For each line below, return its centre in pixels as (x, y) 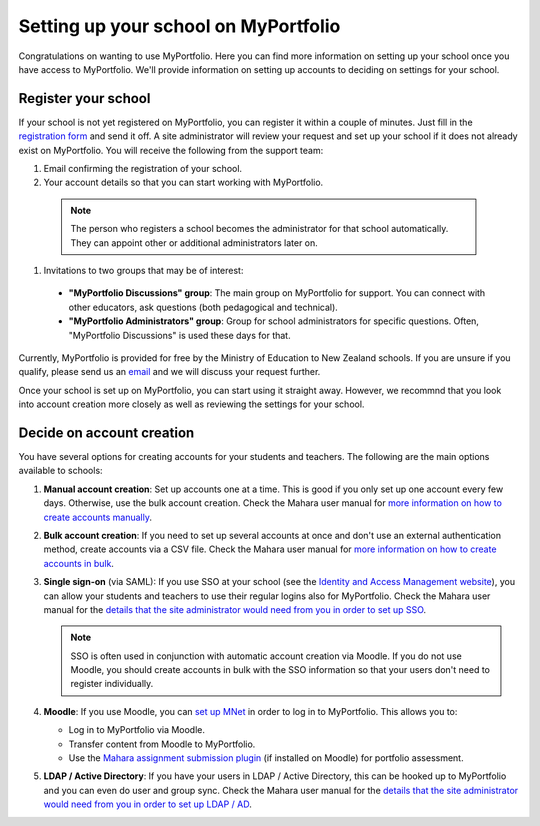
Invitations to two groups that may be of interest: (143, 270)
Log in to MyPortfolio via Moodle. (136, 730)
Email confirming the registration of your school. (143, 169)
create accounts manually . (97, 517)
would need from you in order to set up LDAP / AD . (147, 804)
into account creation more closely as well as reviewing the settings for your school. (191, 404)
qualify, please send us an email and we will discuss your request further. (169, 372)
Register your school (84, 98)
